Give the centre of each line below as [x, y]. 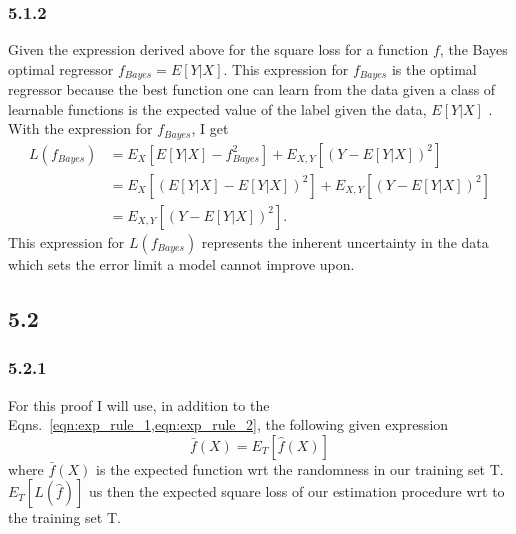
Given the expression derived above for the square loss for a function [218, 49]
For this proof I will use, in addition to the [139, 404]
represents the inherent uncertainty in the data [345, 242]
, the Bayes [473, 49]
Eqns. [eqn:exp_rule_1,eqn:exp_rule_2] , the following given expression [228, 424]
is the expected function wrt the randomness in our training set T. [300, 468]
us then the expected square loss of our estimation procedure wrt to [297, 491]
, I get [210, 128]
